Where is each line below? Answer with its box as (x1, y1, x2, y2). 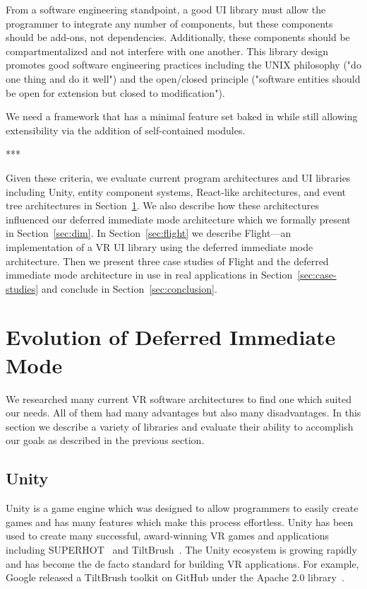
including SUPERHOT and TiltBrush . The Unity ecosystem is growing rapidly (6, 542, 357, 556)
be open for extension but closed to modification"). (6, 85, 225, 100)
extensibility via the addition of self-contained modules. (6, 122, 246, 137)
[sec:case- (297, 267, 337, 282)
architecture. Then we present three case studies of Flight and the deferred (6, 253, 329, 268)
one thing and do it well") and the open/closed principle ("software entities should (6, 71, 361, 86)
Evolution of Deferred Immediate (6, 322, 336, 351)
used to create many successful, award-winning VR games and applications (6, 528, 330, 543)
